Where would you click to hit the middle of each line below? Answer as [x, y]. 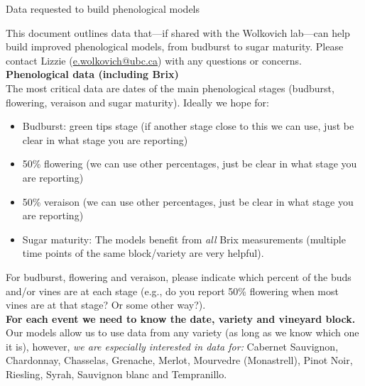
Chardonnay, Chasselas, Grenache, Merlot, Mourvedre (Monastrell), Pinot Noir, [179, 360]
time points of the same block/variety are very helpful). [143, 253]
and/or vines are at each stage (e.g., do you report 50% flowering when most [172, 291]
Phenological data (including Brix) [92, 74]
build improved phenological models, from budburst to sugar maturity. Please [175, 46]
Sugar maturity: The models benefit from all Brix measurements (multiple [184, 239]
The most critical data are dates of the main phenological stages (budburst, [170, 88]
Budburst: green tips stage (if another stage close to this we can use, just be [188, 126]
